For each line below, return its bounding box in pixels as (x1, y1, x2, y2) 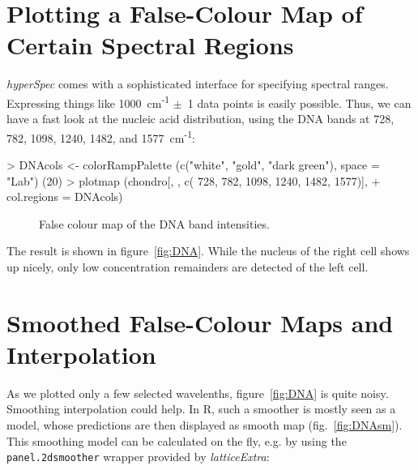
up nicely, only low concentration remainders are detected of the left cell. (6, 258, 369, 275)
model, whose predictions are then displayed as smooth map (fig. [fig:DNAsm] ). (6, 417, 403, 434)
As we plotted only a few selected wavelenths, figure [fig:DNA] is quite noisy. (6, 384, 389, 401)
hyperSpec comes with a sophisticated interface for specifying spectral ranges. (6, 75, 389, 92)
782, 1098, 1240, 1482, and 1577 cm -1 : (6, 126, 195, 146)
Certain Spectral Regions (6, 28, 294, 62)
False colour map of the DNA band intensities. (39, 215, 270, 232)
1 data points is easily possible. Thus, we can (187, 94, 412, 111)
